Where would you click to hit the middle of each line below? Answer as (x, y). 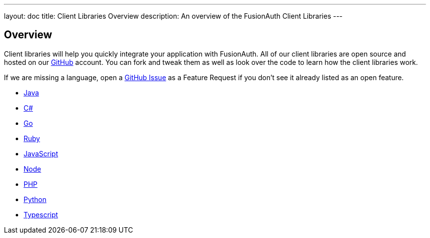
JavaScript (41, 153)
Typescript (41, 214)
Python (35, 199)
